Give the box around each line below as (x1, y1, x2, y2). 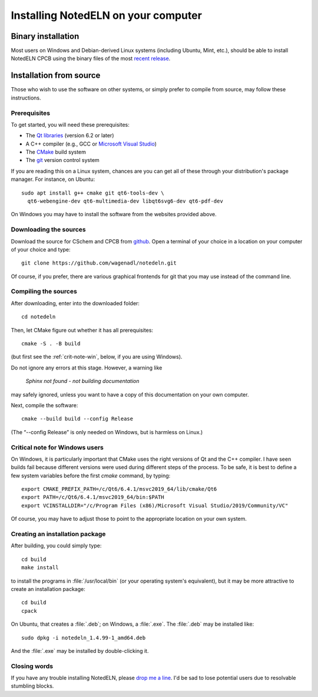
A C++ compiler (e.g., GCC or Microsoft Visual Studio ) (25, 140, 157, 147)
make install (21, 564, 59, 571)
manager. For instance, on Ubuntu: (11, 176, 95, 183)
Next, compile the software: (11, 401, 78, 409)
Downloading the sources (11, 226, 86, 234)
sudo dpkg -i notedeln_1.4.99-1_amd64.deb (21, 634, 146, 641)
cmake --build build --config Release (21, 415, 134, 422)
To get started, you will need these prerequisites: (11, 121, 130, 128)
